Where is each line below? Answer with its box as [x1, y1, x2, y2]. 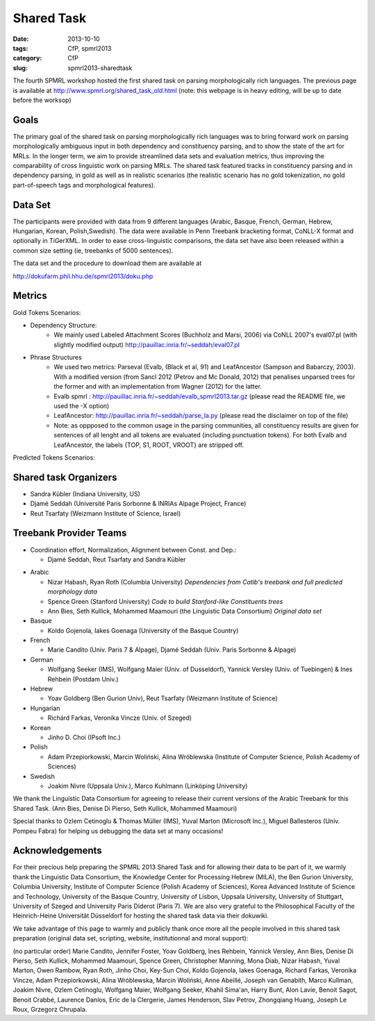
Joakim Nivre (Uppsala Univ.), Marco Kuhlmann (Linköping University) [47, 782, 248, 790]
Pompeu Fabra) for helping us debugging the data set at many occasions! [12, 827, 224, 835]
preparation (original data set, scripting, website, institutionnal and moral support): [12, 934, 249, 943]
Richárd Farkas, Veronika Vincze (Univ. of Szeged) [47, 714, 192, 722]
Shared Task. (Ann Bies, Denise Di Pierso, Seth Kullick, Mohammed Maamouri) [12, 804, 237, 812]
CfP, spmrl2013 [67, 44, 112, 52]
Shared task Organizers [12, 471, 117, 483]
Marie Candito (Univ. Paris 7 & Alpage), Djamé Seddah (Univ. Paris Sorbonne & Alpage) [47, 645, 297, 654]
